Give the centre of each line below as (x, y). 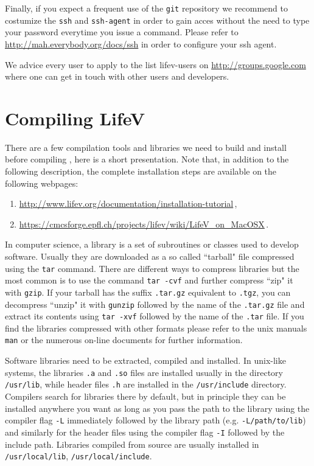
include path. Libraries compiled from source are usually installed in (132, 444)
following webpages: (42, 183)
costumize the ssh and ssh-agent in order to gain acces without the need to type (157, 20)
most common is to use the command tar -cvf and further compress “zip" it (149, 280)
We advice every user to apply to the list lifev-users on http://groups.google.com (155, 64)
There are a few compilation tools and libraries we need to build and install (146, 147)
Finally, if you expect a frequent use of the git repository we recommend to (146, 8)
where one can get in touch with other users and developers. (117, 76)
